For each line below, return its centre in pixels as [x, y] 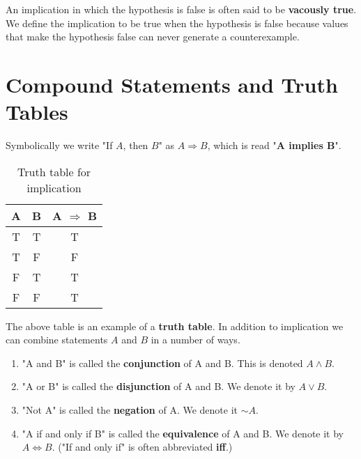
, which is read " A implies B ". [274, 145]
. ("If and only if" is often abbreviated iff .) [142, 447]
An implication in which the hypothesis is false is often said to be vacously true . [181, 9]
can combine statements [57, 340]
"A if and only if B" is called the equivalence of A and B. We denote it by [183, 433]
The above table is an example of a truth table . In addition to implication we [175, 326]
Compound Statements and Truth [172, 84]
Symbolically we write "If [59, 145]
